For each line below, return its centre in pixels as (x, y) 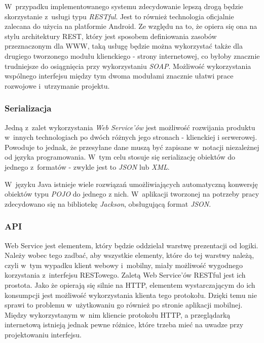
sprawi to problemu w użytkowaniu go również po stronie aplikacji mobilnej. (124, 305)
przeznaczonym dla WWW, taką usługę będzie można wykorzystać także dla (124, 46)
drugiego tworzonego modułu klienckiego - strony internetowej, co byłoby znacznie (132, 55)
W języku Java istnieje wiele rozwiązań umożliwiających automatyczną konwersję (131, 184)
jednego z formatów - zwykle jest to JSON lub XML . (87, 166)
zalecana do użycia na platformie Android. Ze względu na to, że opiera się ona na (131, 26)
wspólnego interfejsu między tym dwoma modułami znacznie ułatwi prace (119, 76)
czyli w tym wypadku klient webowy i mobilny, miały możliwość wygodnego (124, 265)
